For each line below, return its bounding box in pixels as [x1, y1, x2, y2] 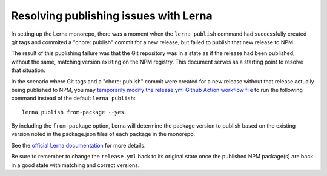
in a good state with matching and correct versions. [11, 161, 140, 169]
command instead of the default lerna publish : [11, 94, 136, 102]
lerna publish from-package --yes [22, 109, 124, 116]
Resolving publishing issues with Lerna [11, 9, 213, 22]
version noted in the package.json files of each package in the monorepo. [11, 131, 196, 138]
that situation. [11, 67, 45, 74]
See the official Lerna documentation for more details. [11, 142, 146, 149]
